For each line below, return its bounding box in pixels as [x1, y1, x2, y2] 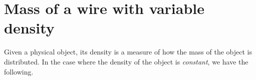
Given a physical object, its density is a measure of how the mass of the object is [4, 46, 252, 57]
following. [4, 66, 34, 76]
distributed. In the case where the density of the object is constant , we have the [4, 56, 248, 66]
